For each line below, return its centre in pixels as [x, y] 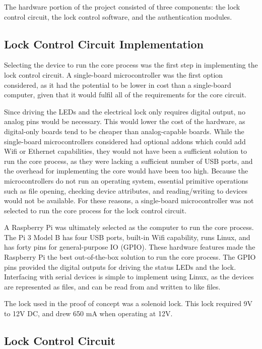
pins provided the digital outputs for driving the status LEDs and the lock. [120, 267]
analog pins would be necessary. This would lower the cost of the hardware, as [125, 121]
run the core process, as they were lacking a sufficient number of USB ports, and [128, 161]
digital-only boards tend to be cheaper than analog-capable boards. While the [124, 131]
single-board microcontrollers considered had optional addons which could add [125, 141]
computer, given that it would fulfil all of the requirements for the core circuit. [125, 95]
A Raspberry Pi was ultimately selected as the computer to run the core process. [129, 227]
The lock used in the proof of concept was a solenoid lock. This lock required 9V [128, 303]
